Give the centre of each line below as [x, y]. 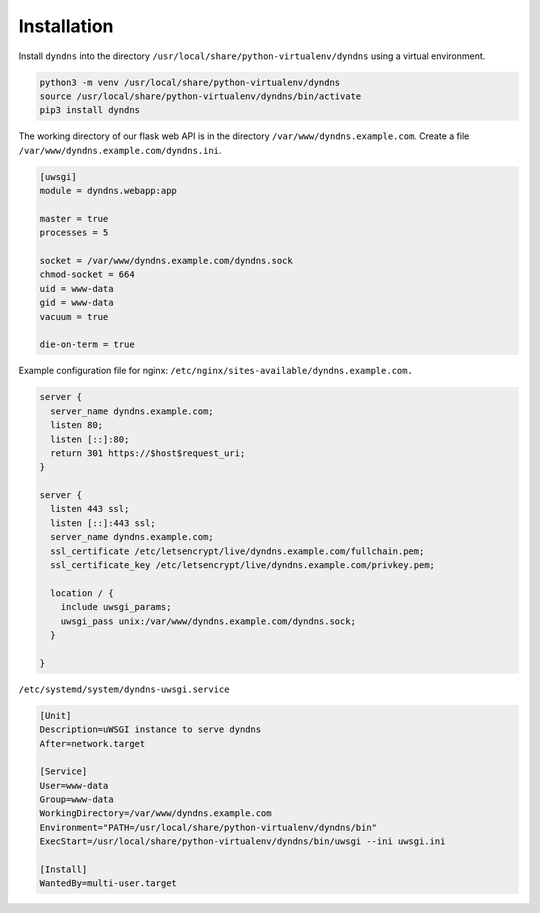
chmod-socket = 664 [87, 274]
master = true [74, 218]
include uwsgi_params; [116, 607]
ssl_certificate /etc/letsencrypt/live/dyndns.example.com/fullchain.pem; [237, 551]
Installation [66, 26]
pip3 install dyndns [89, 110]
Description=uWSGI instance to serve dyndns [150, 729]
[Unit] [55, 715]
